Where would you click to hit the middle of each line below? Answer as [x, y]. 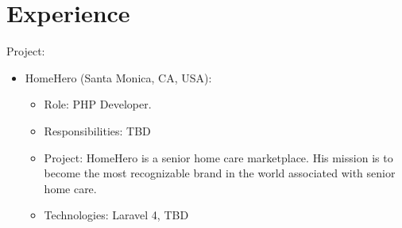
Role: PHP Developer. [98, 104]
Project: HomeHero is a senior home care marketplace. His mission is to [218, 157]
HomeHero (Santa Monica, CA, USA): [118, 77]
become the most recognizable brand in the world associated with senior [220, 173]
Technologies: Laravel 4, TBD [116, 215]
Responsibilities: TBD [97, 130]
